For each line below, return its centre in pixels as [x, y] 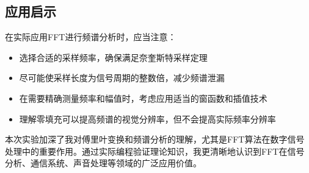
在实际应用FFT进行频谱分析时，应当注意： [91, 37]
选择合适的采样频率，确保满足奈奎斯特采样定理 [113, 57]
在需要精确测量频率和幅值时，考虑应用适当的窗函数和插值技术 [143, 98]
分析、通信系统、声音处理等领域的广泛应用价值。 [103, 163]
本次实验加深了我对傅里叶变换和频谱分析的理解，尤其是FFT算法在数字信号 [155, 139]
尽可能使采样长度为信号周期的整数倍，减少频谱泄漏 [122, 78]
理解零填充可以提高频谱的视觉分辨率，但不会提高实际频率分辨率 [147, 118]
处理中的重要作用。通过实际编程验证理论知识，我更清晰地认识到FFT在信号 [155, 151]
